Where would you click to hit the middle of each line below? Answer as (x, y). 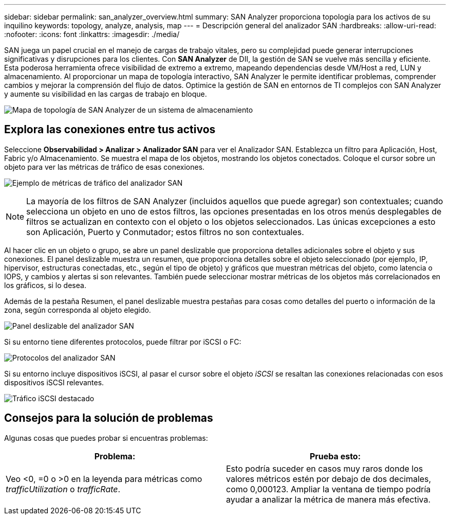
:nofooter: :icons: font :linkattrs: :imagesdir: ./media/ (92, 34)
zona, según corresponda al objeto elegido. (78, 310)
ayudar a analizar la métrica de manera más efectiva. (329, 499)
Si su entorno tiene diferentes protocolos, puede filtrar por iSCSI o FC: (123, 342)
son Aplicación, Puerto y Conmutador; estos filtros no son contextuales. (165, 232)
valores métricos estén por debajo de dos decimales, (329, 479)
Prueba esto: (335, 456)
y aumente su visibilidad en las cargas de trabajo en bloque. (106, 94)
